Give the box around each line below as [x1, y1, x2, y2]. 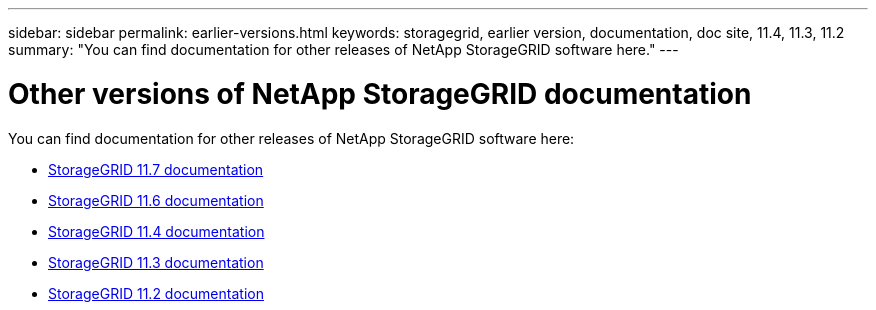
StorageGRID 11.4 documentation [48, 222, 265, 240]
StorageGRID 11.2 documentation [48, 284, 264, 302]
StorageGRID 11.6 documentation [48, 191, 264, 209]
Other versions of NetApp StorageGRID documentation [8, 76, 752, 111]
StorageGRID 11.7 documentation [48, 160, 264, 178]
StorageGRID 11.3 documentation [48, 253, 264, 271]
